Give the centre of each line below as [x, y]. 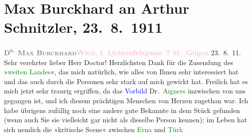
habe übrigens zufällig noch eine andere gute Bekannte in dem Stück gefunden [122, 110]
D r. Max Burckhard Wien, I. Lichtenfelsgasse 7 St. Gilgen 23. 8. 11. [123, 52]
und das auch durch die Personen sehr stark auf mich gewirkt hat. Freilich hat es [126, 81]
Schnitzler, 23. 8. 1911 [83, 27]
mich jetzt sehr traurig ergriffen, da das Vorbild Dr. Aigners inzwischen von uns [125, 91]
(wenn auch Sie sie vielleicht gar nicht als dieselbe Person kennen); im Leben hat [126, 120]
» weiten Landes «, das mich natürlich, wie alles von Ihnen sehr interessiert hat [121, 72]
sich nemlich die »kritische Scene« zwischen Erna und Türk [94, 129]
